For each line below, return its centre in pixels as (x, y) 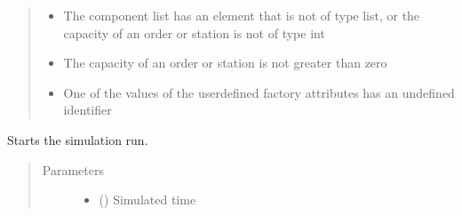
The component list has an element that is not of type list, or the (242, 15)
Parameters (73, 169)
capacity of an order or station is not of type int (194, 32)
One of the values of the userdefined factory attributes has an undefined (259, 92)
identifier (88, 110)
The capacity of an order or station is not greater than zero (225, 63)
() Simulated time (147, 200)
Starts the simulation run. (78, 139)
